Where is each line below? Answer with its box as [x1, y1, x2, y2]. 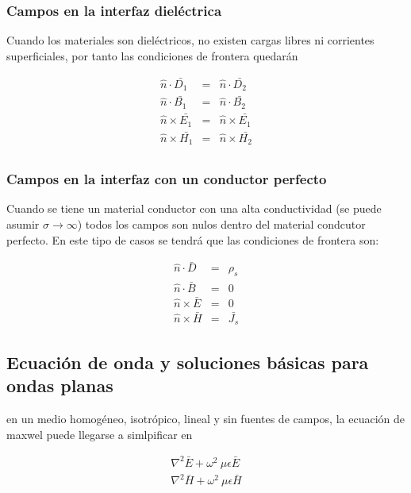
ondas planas [6, 373, 113, 398]
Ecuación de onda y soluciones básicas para [6, 349, 369, 374]
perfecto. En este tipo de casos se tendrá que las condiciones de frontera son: [6, 231, 379, 248]
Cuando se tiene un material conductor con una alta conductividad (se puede [6, 200, 382, 217]
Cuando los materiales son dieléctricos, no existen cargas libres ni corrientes [6, 32, 375, 48]
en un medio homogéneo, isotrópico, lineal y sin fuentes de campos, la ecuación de [6, 410, 405, 427]
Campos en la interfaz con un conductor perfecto [6, 169, 327, 189]
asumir [6, 216, 40, 233]
